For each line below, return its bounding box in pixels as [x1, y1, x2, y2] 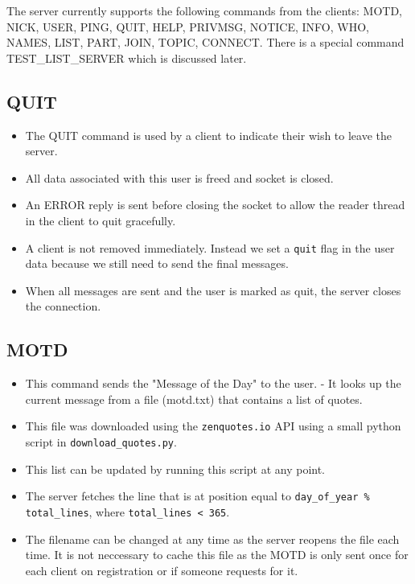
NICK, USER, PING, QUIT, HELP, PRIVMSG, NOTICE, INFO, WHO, [6, 18, 369, 35]
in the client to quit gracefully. [25, 212, 176, 228]
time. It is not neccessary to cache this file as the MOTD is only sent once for [25, 546, 409, 563]
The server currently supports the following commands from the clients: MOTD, [6, 2, 402, 19]
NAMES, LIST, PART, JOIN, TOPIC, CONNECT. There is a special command [6, 34, 405, 51]
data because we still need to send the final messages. [25, 255, 289, 272]
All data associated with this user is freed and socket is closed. [25, 169, 334, 186]
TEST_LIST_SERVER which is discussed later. [6, 49, 247, 66]
